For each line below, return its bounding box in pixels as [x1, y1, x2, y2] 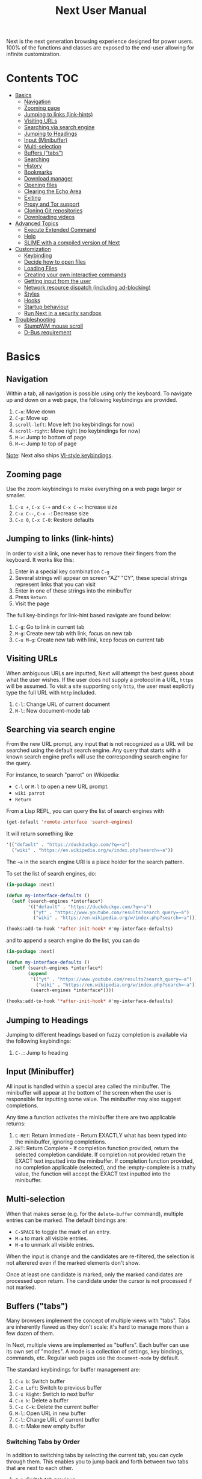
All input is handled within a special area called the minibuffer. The [6, 1083, 170, 1090]
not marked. [6, 1283, 36, 1291]
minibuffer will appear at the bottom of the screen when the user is [6, 1089, 172, 1096]
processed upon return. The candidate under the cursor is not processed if [6, 1277, 192, 1284]
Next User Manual [55, 4, 147, 17]
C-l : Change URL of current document [14, 701, 110, 708]
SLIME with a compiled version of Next [23, 239, 120, 246]
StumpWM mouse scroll [23, 322, 83, 329]
